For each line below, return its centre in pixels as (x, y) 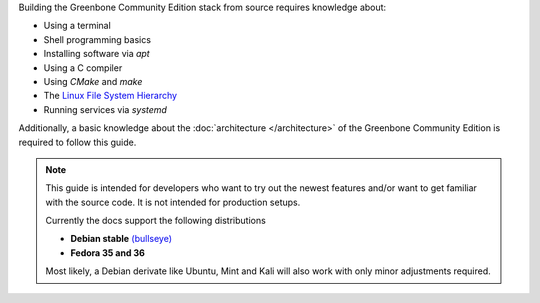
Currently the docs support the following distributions (156, 221)
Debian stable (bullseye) (121, 239)
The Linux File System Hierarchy (110, 96)
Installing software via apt (96, 54)
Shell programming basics (97, 39)
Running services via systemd (105, 109)
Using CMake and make (93, 81)
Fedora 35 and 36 (107, 252)
